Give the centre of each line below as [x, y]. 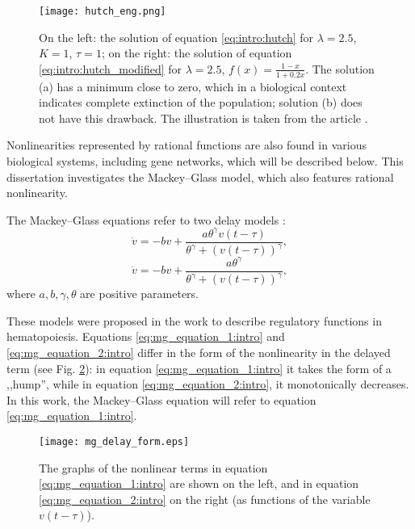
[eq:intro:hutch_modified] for [111, 68]
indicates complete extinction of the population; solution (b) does [201, 102]
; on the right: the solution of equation [197, 53]
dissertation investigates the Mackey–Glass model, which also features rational [200, 176]
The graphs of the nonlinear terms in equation [153, 467]
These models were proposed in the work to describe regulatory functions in [194, 320]
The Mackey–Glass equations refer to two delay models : [146, 219]
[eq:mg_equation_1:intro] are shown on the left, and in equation [199, 483]
